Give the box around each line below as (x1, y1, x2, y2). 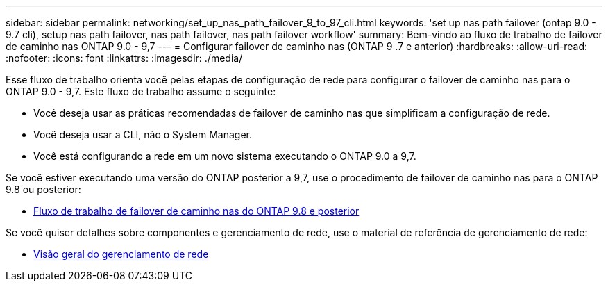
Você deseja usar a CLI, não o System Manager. (33, 129, 252, 140)
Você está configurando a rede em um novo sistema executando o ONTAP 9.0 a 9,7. (33, 150, 416, 162)
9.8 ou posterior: (6, 183, 81, 195)
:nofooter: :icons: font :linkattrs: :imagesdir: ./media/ (6, 52, 243, 64)
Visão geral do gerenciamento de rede (33, 248, 209, 260)
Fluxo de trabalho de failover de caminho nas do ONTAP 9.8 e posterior (33, 205, 360, 217)
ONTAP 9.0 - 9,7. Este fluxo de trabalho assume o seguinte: (6, 85, 276, 97)
